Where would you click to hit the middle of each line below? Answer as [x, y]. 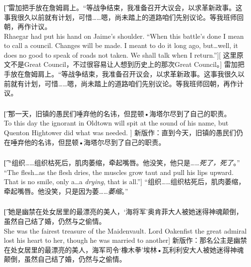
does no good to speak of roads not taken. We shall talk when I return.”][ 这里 [120, 55]
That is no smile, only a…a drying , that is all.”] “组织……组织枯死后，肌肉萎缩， [125, 181]
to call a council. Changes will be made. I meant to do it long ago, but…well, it [121, 45]
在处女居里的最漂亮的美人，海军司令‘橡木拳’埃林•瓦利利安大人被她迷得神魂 [124, 249]
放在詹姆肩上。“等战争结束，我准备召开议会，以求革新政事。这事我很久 [124, 74]
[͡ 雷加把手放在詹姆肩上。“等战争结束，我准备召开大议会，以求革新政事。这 [123, 7]
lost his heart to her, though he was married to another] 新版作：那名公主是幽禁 [125, 240]
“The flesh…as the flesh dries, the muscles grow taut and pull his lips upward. [119, 172]
